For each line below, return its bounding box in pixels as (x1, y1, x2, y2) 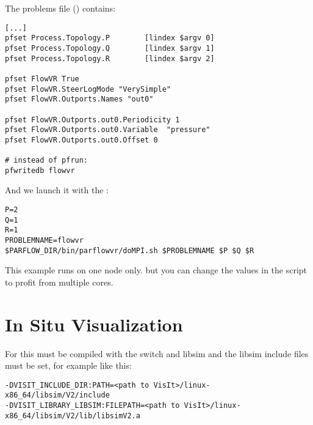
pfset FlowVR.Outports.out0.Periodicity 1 (5, 115, 180, 124)
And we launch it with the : (5, 183, 109, 196)
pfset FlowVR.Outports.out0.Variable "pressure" (5, 125, 210, 135)
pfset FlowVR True (5, 74, 79, 83)
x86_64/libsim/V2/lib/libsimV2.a (5, 411, 140, 420)
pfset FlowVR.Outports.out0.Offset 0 (5, 135, 158, 144)
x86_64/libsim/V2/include (5, 391, 110, 400)
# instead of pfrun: (5, 156, 88, 165)
